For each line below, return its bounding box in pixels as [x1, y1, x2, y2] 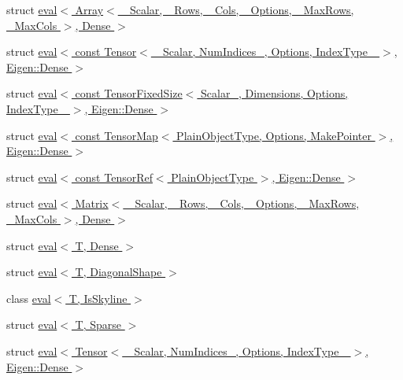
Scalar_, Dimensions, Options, [201, 85, 349, 101]
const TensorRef [75, 168, 153, 185]
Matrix [75, 195, 109, 212]
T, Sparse [75, 316, 122, 333]
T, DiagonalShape [75, 264, 162, 280]
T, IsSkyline [68, 290, 128, 306]
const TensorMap [75, 127, 158, 143]
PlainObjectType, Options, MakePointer [176, 127, 372, 143]
